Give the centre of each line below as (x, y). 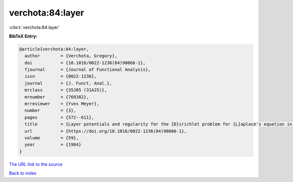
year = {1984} (53, 145)
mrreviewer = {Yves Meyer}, (62, 104)
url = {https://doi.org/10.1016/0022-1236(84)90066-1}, (106, 131)
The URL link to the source (36, 164)
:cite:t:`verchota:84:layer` (34, 27)
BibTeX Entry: (23, 36)
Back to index (23, 173)
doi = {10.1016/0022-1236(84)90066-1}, (85, 63)
